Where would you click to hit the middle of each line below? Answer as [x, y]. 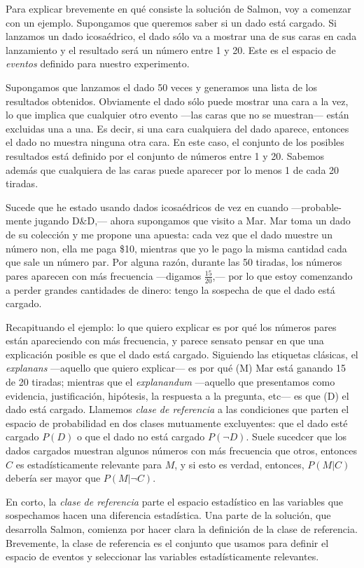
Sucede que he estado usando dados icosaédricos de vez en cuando [147, 207]
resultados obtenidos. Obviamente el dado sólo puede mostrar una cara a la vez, [177, 101]
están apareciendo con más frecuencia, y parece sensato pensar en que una [165, 340]
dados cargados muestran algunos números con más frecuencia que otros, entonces [182, 451]
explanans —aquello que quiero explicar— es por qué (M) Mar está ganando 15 [176, 368]
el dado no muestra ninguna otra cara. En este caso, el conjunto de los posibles [175, 142]
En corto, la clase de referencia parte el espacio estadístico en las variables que [175, 501]
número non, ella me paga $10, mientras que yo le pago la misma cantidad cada [176, 248]
